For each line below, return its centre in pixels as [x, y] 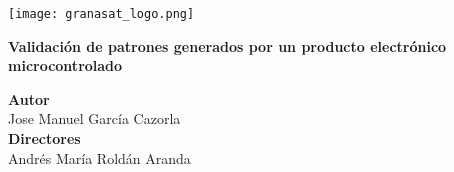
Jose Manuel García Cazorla [94, 118]
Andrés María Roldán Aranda [99, 157]
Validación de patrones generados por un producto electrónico [227, 45]
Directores [44, 138]
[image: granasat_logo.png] [101, 14]
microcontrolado [65, 65]
